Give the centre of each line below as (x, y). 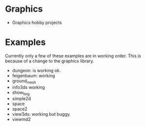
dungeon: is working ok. (36, 70)
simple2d (21, 99)
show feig (21, 93)
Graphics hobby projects (37, 22)
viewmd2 (21, 119)
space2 (20, 109)
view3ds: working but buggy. (41, 114)
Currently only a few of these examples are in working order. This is (73, 56)
